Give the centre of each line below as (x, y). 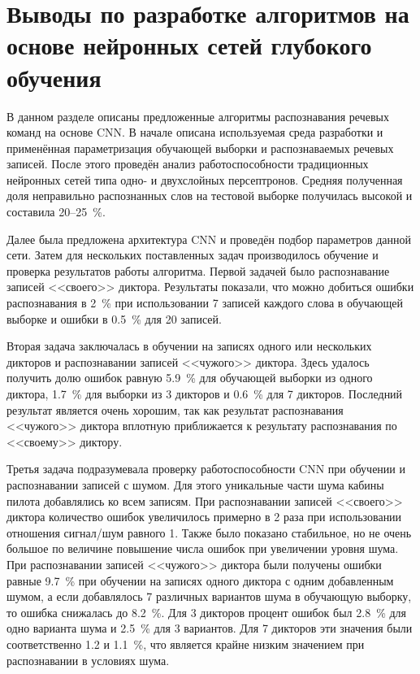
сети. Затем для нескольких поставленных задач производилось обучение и (193, 255)
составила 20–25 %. (56, 212)
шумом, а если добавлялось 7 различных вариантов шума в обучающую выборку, (209, 596)
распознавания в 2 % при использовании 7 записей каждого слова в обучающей (205, 303)
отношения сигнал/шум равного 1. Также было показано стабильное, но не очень (209, 532)
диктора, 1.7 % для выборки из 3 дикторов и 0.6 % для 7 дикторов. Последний (205, 394)
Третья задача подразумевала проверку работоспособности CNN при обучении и (206, 469)
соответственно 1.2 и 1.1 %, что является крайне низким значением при (186, 644)
